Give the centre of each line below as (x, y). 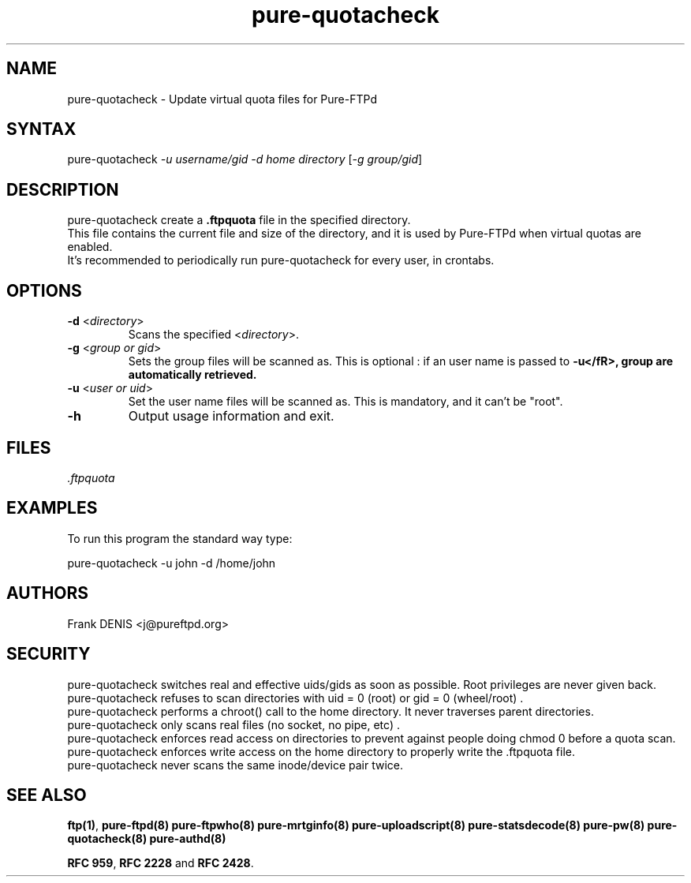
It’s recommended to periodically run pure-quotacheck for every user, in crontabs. (281, 260)
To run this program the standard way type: (180, 538)
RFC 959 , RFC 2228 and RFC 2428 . (161, 863)
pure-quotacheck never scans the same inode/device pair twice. (235, 765)
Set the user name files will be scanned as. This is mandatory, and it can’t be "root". (345, 402)
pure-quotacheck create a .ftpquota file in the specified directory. (239, 220)
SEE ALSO (47, 795)
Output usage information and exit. (231, 416)
